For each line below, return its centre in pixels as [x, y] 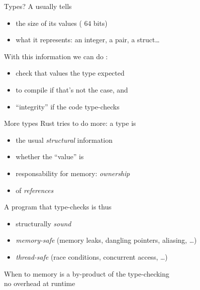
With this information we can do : [56, 56]
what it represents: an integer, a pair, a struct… [88, 40]
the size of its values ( [49, 23]
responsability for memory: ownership [73, 173]
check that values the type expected [70, 73]
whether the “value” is [50, 156]
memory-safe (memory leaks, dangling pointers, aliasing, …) [106, 240]
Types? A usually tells [38, 6]
